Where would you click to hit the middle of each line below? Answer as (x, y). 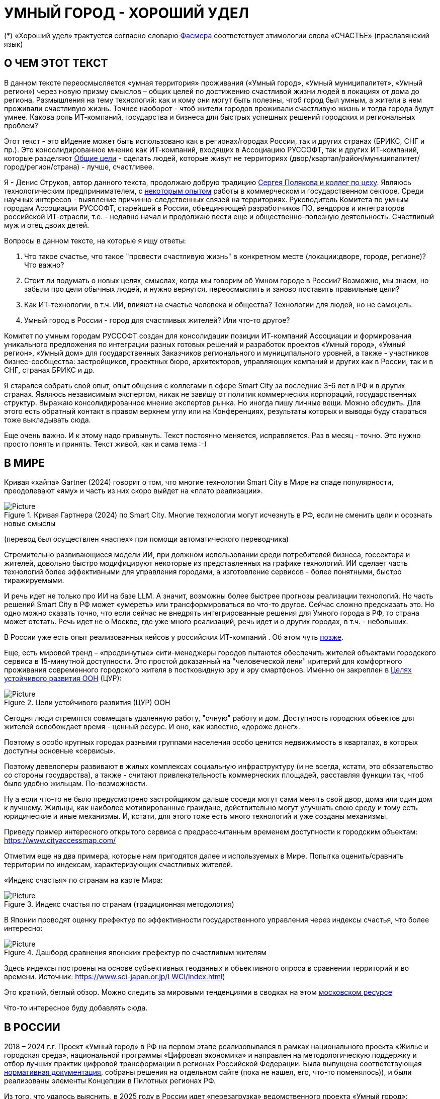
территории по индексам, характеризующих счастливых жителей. (119, 865)
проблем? (21, 125)
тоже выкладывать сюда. (48, 419)
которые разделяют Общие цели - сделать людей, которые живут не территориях (146, 158)
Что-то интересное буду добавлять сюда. (76, 1008)
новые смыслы (30, 524)
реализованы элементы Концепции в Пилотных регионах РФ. (110, 1081)
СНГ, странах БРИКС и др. (50, 370)
